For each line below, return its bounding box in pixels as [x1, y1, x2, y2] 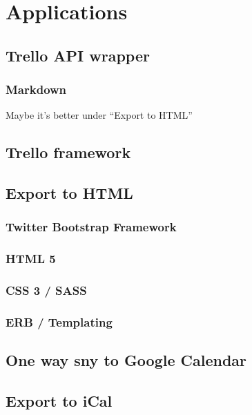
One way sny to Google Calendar [6, 349, 247, 371]
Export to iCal [6, 390, 113, 412]
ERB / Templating [6, 313, 113, 330]
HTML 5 [6, 250, 56, 267]
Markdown [6, 81, 67, 98]
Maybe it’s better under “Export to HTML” [6, 108, 193, 122]
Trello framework [6, 142, 131, 163]
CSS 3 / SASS [6, 282, 87, 299]
